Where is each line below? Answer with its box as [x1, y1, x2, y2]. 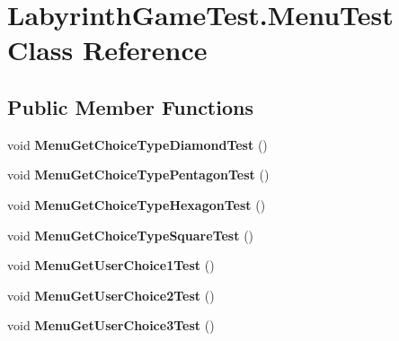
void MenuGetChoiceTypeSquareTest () [7, 225, 254, 244]
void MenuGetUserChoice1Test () [7, 256, 215, 275]
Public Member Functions [7, 92, 253, 120]
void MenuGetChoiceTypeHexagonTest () [7, 195, 266, 214]
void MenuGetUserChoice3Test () [7, 316, 215, 335]
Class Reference [7, 31, 208, 68]
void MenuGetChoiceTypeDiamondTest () [7, 135, 268, 153]
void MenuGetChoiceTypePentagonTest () [7, 165, 270, 184]
